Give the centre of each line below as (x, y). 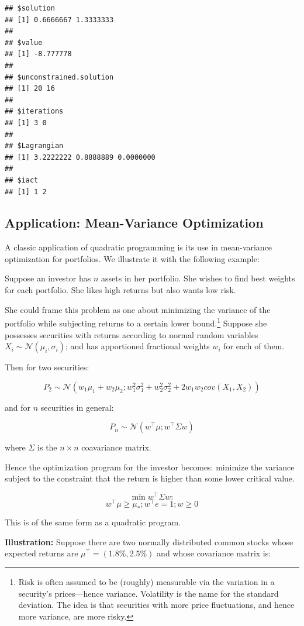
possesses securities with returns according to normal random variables (132, 334)
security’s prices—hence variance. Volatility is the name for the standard (148, 593)
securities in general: (77, 407)
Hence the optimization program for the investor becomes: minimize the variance (150, 467)
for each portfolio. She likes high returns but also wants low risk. (120, 290)
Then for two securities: (47, 367)
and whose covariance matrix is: (214, 553)
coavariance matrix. (116, 447)
